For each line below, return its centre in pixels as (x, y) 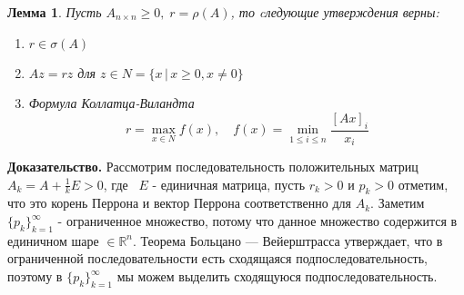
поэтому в (35, 276)
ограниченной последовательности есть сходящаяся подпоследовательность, (218, 258)
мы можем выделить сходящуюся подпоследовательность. (277, 276)
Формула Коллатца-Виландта (111, 103)
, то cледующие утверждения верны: (335, 12)
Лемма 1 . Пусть (55, 12)
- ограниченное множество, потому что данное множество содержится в (257, 221)
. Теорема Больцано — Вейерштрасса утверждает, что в (288, 240)
